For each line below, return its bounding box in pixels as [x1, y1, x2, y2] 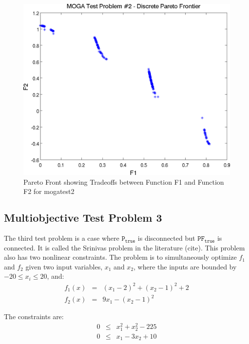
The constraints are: [4, 311, 64, 322]
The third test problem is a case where [4, 233, 119, 243]
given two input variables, [25, 261, 103, 271]
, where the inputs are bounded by [134, 261, 237, 271]
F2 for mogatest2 [23, 186, 75, 196]
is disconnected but [137, 233, 195, 243]
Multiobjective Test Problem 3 [4, 210, 162, 225]
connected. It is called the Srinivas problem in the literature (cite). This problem [4, 242, 245, 252]
